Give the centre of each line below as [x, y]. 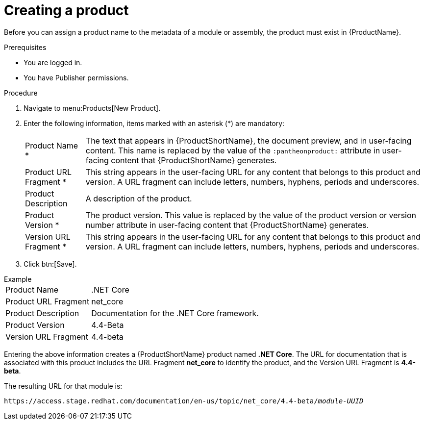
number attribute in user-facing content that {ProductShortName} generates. [227, 225]
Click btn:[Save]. [50, 264]
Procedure [21, 93]
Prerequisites [25, 47]
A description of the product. [139, 198]
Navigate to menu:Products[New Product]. [92, 108]
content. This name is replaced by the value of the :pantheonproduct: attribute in [233, 150]
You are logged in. [53, 62]
